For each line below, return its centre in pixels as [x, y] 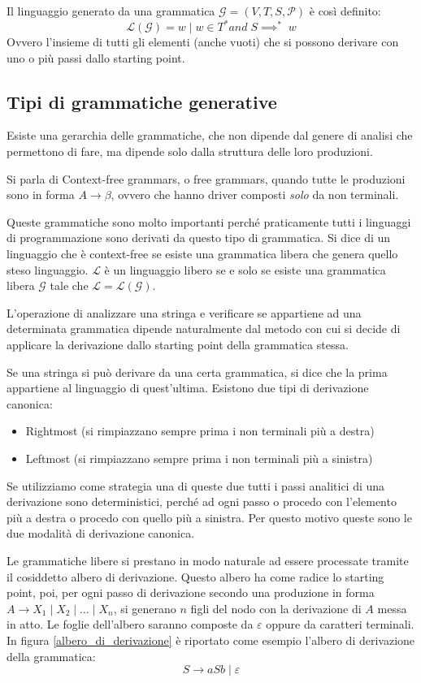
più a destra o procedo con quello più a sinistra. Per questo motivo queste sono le [209, 517]
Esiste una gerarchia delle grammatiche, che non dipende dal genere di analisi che [210, 135]
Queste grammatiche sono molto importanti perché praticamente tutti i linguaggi [209, 221]
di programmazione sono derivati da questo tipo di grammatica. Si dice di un [199, 238]
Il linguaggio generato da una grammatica [111, 11]
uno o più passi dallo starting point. [96, 57]
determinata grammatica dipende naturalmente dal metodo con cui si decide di [204, 329]
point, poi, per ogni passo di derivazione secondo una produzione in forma [191, 592]
